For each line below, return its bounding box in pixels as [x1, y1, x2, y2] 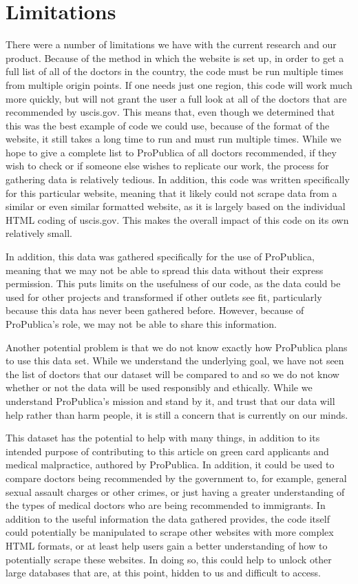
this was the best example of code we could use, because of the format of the [6, 118, 330, 132]
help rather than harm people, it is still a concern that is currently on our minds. [6, 407, 348, 421]
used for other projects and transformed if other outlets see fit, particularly [6, 289, 322, 304]
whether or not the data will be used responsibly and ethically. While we [6, 380, 313, 395]
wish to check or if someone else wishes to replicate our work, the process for [6, 158, 329, 173]
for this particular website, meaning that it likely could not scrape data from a [6, 185, 337, 200]
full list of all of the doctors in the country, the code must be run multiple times [6, 64, 344, 79]
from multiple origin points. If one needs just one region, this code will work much [6, 77, 352, 92]
